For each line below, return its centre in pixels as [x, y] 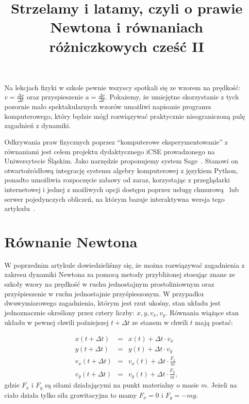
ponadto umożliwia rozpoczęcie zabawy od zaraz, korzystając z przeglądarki [117, 180]
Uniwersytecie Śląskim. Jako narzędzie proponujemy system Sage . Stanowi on [121, 161]
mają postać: [214, 322]
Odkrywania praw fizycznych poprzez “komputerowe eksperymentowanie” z [116, 141]
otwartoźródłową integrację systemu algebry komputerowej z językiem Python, [121, 170]
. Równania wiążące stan [202, 312]
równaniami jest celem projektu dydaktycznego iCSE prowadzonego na [110, 151]
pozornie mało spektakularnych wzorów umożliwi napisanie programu [108, 106]
